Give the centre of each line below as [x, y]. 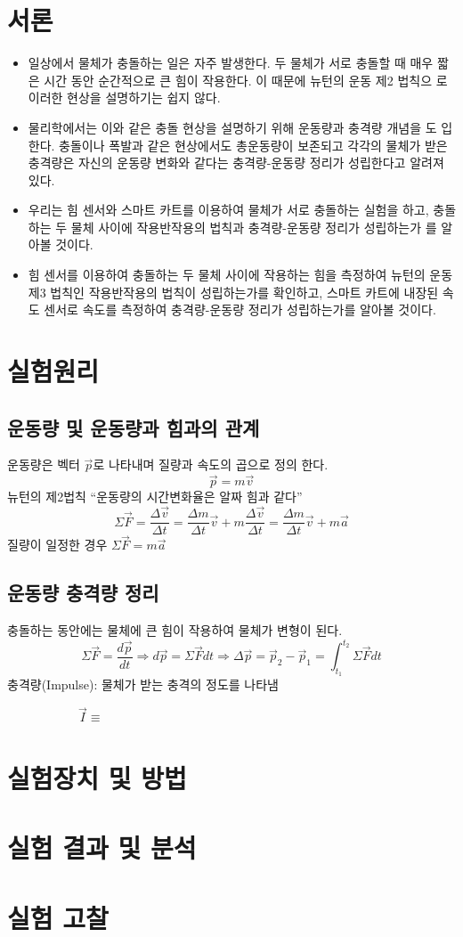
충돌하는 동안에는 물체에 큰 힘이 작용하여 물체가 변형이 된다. [175, 630]
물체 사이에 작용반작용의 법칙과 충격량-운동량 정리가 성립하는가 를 [254, 227]
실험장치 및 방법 [97, 778]
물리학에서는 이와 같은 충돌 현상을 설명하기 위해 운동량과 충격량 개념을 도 [232, 127]
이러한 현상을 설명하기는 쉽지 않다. [124, 98]
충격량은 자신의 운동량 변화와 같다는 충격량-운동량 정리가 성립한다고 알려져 [236, 163]
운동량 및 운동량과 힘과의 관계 [134, 427]
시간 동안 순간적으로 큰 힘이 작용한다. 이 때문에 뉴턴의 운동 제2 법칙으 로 [246, 80]
